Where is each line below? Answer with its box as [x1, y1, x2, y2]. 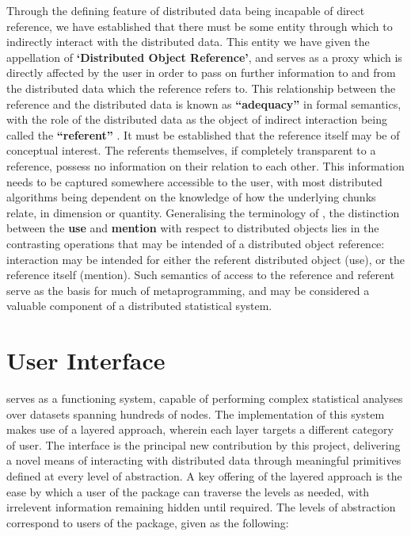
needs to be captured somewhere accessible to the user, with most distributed [6, 173, 382, 190]
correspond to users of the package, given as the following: [6, 514, 289, 530]
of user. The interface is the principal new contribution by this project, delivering [6, 436, 401, 453]
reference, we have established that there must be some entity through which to [6, 17, 393, 34]
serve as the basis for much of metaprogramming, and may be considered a [6, 281, 370, 298]
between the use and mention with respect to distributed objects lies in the [6, 220, 379, 236]
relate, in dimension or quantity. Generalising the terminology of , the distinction [6, 204, 400, 220]
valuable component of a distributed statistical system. [6, 297, 272, 314]
